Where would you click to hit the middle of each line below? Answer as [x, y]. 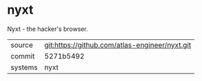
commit [23, 56]
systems [24, 67]
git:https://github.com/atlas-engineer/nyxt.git [117, 45]
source [22, 45]
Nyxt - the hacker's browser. [47, 29]
